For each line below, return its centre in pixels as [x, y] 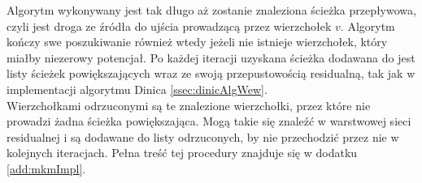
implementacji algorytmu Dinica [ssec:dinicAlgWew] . [137, 89]
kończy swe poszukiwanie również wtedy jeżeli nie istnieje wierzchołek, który [197, 42]
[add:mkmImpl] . [46, 168]
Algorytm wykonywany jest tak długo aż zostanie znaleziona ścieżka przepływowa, [211, 10]
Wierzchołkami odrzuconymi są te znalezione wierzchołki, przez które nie [189, 105]
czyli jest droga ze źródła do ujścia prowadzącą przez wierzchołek [169, 26]
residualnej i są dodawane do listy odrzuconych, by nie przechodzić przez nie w [203, 136]
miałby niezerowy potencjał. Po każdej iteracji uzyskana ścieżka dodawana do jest [211, 57]
